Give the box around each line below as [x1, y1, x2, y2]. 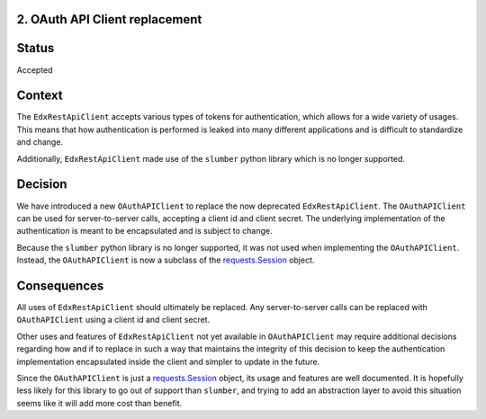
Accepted [16, 64, 53, 76]
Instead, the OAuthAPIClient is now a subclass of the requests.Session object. [16, 254, 315, 265]
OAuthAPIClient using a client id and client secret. [16, 315, 211, 325]
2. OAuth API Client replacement [16, 12, 202, 27]
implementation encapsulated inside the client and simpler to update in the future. [16, 356, 320, 367]
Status [16, 40, 55, 56]
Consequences [16, 278, 104, 293]
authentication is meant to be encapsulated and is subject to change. [16, 226, 274, 236]
